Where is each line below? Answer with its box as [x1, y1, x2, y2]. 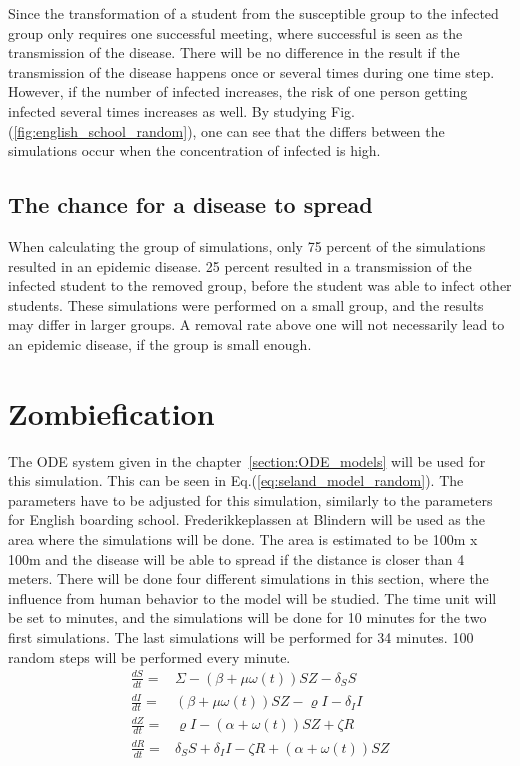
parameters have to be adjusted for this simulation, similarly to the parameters [8, 489, 493, 510]
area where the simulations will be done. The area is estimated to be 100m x [8, 529, 478, 550]
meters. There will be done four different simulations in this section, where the [8, 568, 489, 589]
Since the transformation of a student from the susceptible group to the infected [8, 3, 499, 23]
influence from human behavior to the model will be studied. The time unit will [8, 587, 497, 608]
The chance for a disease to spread [8, 189, 373, 220]
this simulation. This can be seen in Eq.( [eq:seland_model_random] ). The [8, 470, 464, 491]
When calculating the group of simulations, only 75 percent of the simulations [8, 235, 486, 256]
